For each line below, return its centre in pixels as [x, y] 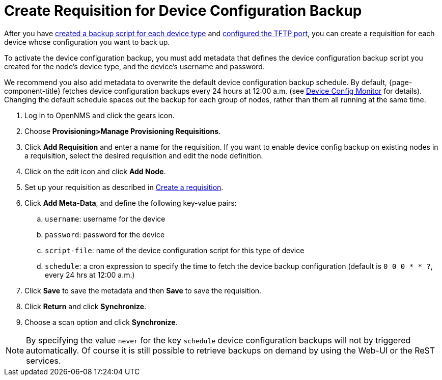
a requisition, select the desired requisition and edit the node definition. [144, 155]
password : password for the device [105, 234]
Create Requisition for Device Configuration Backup [183, 11]
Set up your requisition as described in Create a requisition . [124, 187]
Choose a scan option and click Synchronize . [101, 322]
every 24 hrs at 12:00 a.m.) [90, 275]
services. [44, 360]
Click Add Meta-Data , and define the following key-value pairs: [131, 203]
